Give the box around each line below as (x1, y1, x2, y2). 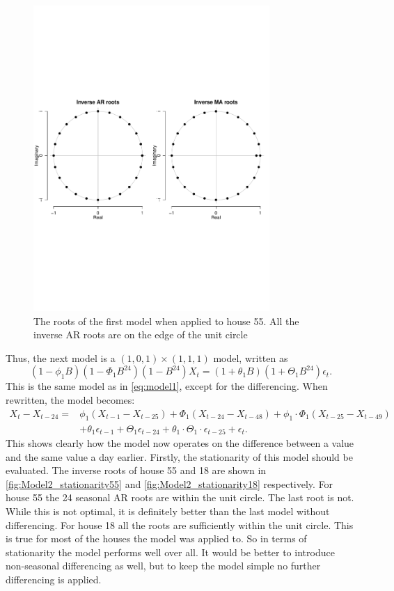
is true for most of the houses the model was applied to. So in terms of (6, 531, 307, 546)
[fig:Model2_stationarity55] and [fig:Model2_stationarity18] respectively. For (6, 476, 333, 491)
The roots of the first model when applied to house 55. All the (33, 313, 299, 328)
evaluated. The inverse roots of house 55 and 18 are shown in (6, 463, 267, 478)
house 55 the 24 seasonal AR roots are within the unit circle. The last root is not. (6, 490, 354, 505)
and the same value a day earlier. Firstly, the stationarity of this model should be (6, 449, 353, 464)
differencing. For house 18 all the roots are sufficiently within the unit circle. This (6, 517, 354, 532)
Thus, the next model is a (6, 350, 116, 365)
